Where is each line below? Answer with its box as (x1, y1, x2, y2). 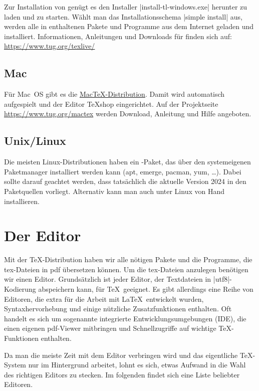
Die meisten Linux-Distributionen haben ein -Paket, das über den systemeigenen (4, 156, 251, 167)
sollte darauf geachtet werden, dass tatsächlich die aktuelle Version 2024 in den (4, 176, 246, 186)
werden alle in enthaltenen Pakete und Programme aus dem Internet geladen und (4, 21, 254, 32)
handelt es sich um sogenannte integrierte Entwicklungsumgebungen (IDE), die (4, 313, 246, 323)
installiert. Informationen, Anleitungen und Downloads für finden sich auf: (4, 31, 232, 41)
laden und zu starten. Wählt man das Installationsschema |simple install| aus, (4, 11, 242, 22)
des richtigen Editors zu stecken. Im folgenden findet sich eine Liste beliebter (4, 369, 240, 379)
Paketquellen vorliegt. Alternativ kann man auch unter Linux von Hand (4, 185, 225, 196)
